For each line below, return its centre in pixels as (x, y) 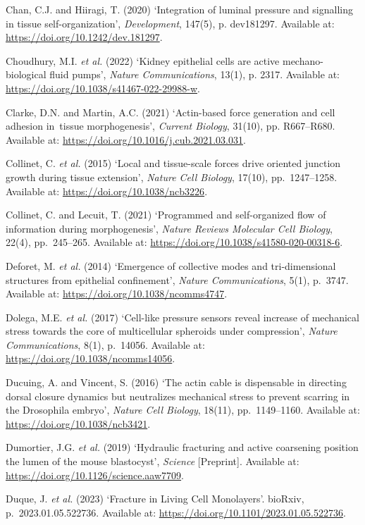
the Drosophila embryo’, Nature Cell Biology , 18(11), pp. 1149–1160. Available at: (183, 410)
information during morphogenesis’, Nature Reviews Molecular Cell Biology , (169, 228)
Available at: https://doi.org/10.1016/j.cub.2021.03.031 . (126, 139)
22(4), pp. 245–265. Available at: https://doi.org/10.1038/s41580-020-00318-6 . (174, 242)
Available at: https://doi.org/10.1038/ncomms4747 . (117, 294)
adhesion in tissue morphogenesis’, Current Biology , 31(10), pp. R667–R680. (171, 126)
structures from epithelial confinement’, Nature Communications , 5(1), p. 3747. (177, 279)
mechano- (303, 60)
